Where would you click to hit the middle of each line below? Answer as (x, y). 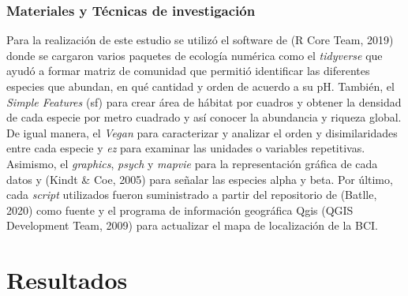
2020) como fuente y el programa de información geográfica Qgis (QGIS (180, 210)
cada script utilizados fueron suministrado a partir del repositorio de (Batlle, (192, 195)
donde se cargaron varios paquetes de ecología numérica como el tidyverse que (195, 55)
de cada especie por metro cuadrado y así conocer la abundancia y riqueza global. (204, 117)
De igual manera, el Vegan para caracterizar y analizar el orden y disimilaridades (202, 132)
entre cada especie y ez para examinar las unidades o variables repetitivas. (186, 148)
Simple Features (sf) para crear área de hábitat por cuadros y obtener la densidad (204, 101)
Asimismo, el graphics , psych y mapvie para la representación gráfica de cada (192, 163)
